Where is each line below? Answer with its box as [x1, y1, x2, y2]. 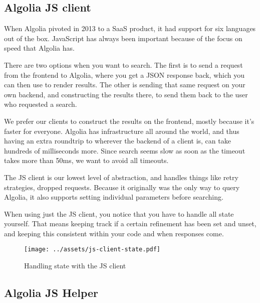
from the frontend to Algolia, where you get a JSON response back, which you [4, 69, 245, 80]
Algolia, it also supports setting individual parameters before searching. [4, 192, 223, 202]
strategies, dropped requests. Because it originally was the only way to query [4, 182, 240, 192]
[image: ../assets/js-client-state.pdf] [24, 246, 161, 253]
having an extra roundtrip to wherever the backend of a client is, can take [4, 135, 231, 146]
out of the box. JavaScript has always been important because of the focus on [4, 33, 242, 43]
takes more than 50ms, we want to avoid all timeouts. [4, 155, 169, 166]
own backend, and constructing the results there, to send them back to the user [4, 89, 248, 99]
